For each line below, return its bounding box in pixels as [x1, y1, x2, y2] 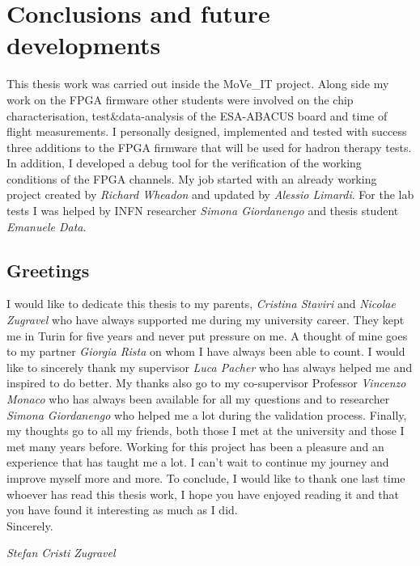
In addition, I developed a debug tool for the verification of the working [6, 154, 362, 171]
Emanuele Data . [6, 218, 87, 234]
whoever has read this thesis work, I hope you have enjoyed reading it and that [6, 485, 400, 502]
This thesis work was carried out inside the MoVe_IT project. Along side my [6, 75, 389, 92]
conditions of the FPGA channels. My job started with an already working [6, 170, 377, 187]
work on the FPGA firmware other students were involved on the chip [6, 91, 354, 108]
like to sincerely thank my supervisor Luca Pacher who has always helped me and [6, 358, 413, 375]
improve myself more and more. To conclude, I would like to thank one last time [6, 469, 405, 486]
